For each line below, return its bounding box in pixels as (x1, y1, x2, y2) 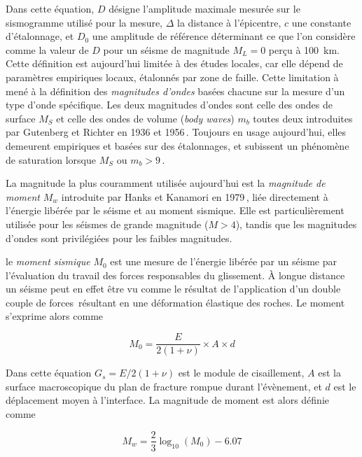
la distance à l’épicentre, (177, 15, 281, 29)
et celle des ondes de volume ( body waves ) (56, 111, 235, 125)
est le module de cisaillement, (178, 365, 305, 380)
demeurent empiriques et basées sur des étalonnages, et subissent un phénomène (6, 138, 349, 153)
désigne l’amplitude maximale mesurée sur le (109, 1, 300, 15)
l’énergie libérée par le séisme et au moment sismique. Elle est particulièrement (6, 203, 344, 218)
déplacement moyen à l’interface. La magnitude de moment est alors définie (6, 393, 329, 407)
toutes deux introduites (253, 111, 353, 125)
